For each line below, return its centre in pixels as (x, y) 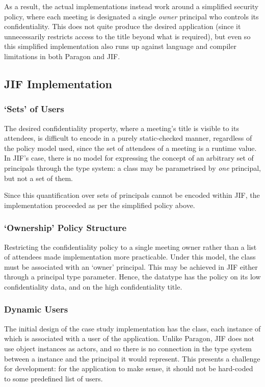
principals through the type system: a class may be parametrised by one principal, (132, 167)
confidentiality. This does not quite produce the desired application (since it (123, 26)
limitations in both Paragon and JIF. (62, 56)
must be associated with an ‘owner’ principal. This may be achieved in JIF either (131, 266)
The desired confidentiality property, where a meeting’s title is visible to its (122, 128)
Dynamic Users (36, 309)
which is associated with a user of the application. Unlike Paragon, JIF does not (129, 338)
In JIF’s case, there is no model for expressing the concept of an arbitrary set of (129, 158)
